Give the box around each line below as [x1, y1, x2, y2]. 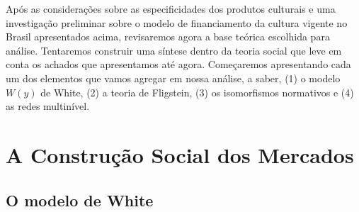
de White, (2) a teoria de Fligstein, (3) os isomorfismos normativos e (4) [40, 84, 354, 99]
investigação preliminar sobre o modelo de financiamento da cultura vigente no [6, 15, 348, 30]
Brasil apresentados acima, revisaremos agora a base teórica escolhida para [6, 29, 330, 44]
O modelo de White [6, 189, 154, 211]
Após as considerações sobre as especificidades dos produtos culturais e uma [6, 1, 336, 16]
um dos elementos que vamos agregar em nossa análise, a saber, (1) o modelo [6, 70, 341, 85]
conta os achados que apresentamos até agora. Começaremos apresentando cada [6, 57, 351, 72]
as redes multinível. [6, 99, 90, 113]
